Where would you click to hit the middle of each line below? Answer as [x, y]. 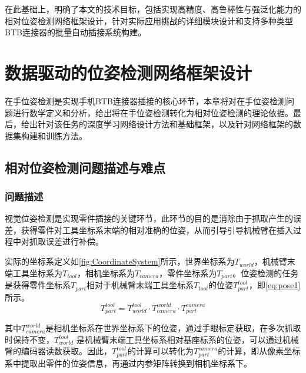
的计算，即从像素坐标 [259, 351]
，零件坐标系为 [188, 273]
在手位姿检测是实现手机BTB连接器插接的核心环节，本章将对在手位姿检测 [145, 100]
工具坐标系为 [37, 273]
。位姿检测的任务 [266, 273]
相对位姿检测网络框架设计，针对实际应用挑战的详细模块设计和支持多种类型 [149, 20]
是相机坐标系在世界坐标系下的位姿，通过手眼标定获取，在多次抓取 [173, 328]
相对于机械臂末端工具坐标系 [140, 285]
